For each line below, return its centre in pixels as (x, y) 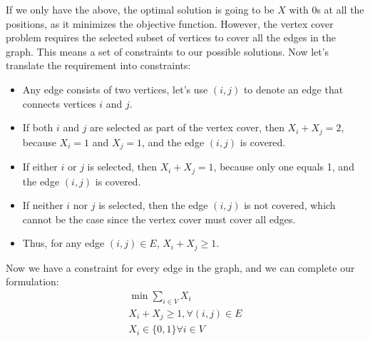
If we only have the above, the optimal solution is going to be (140, 9)
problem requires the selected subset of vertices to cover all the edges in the (171, 37)
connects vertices (59, 103)
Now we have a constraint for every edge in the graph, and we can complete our (180, 267)
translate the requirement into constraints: (98, 65)
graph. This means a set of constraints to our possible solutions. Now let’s (168, 51)
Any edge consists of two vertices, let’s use (115, 89)
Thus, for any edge (63, 243)
